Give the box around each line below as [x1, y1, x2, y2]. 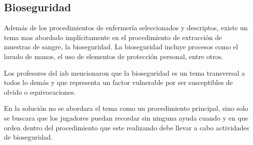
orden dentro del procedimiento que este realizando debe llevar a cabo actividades [4, 122, 250, 132]
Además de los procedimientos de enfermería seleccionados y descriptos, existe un [4, 22, 248, 33]
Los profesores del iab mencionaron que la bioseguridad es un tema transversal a [4, 67, 245, 78]
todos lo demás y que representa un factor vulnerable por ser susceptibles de [4, 77, 233, 87]
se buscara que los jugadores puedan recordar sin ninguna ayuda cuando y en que [4, 112, 249, 123]
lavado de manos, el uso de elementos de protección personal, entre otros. [4, 51, 224, 61]
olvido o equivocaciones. [4, 86, 76, 97]
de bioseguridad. [4, 132, 53, 142]
